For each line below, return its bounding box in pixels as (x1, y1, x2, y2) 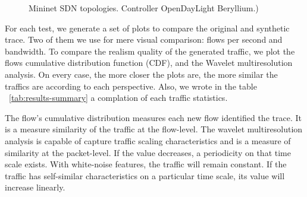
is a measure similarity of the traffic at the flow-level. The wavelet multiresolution (5, 123, 303, 135)
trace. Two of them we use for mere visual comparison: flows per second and (5, 33, 283, 46)
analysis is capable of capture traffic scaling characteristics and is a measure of (5, 134, 291, 147)
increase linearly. (5, 181, 65, 193)
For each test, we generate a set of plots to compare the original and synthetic (5, 21, 290, 34)
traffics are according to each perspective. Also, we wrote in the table (5, 80, 257, 92)
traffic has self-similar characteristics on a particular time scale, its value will (5, 169, 285, 182)
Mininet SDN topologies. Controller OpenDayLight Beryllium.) (29, 2, 259, 14)
